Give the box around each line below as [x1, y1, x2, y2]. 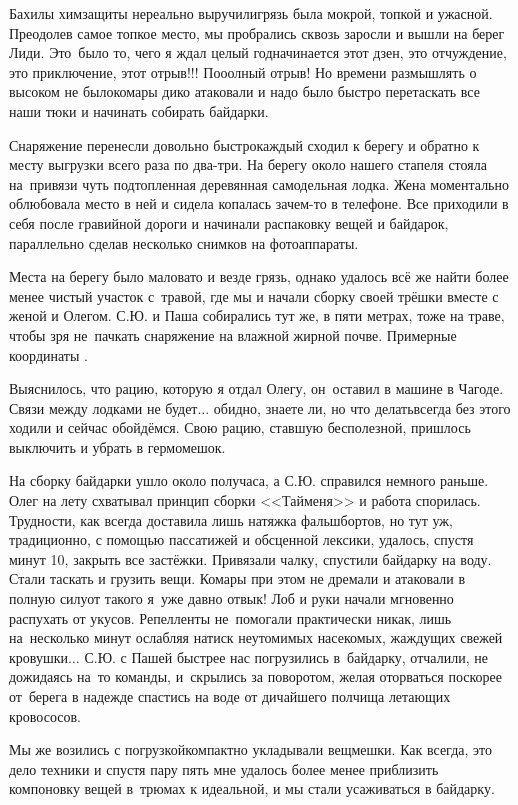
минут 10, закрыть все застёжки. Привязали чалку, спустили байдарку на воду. [9, 548, 492, 569]
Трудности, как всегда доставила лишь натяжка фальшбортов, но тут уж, [9, 509, 453, 530]
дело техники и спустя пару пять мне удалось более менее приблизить [9, 758, 439, 779]
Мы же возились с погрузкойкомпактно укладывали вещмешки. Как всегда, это [9, 739, 492, 760]
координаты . [9, 344, 88, 365]
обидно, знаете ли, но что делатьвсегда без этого [213, 397, 511, 418]
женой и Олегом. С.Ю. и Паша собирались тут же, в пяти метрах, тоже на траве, [9, 305, 505, 326]
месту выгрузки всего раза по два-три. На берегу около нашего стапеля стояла [9, 154, 487, 175]
